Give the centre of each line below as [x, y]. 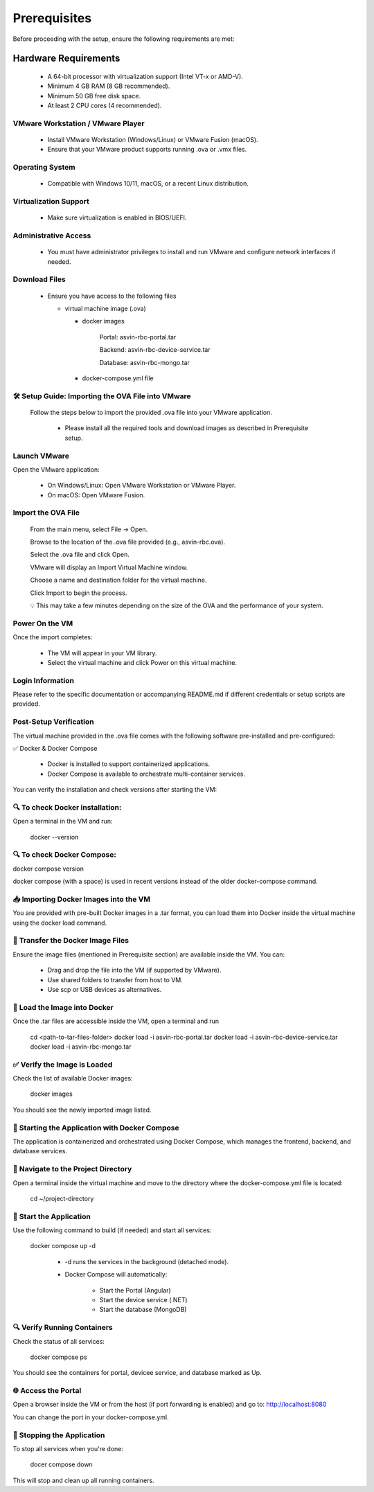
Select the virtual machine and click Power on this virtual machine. [142, 662]
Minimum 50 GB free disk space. [94, 96]
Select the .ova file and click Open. [80, 555]
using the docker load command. [60, 923]
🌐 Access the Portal [47, 1391]
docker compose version [48, 869]
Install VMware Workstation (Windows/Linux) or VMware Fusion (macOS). [153, 140]
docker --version [54, 837]
